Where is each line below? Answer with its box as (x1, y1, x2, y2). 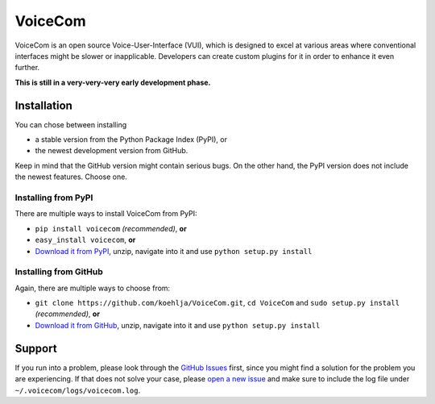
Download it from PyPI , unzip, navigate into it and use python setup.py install (35, 246, 313, 256)
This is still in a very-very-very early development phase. (14, 77, 211, 87)
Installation (14, 98, 72, 112)
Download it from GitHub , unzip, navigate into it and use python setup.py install (35, 320, 321, 330)
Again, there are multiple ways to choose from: (14, 283, 171, 293)
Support (14, 341, 57, 355)
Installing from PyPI (14, 192, 93, 203)
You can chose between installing (14, 119, 127, 129)
